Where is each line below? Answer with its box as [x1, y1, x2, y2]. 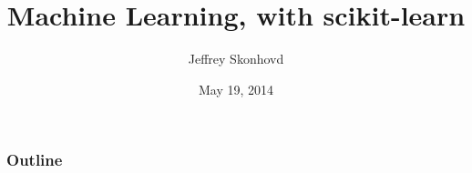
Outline [6, 148, 63, 171]
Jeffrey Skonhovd [188, 49, 284, 68]
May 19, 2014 [198, 79, 274, 98]
